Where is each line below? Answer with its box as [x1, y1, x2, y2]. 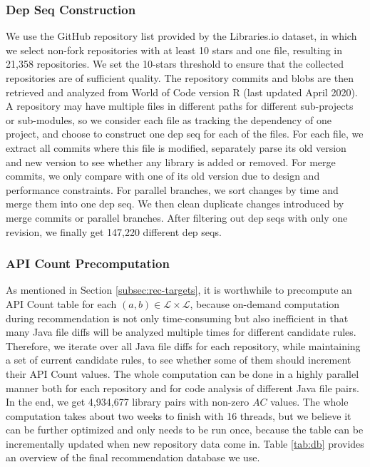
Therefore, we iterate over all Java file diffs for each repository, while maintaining [6, 338, 361, 353]
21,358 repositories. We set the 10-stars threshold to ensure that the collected [6, 56, 344, 71]
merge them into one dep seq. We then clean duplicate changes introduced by [6, 196, 344, 211]
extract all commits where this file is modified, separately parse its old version [6, 140, 346, 155]
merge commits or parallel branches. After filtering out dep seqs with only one [6, 210, 348, 225]
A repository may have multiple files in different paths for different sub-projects [6, 98, 354, 113]
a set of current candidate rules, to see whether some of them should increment [6, 352, 351, 367]
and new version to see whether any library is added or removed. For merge [6, 154, 336, 169]
